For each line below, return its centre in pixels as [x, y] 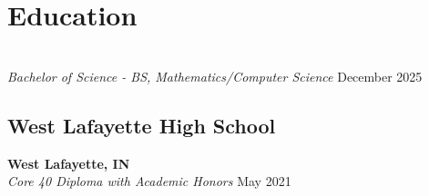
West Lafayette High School [142, 125]
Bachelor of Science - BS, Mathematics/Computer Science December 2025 [215, 76]
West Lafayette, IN [69, 163]
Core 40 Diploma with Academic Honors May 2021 [149, 181]
